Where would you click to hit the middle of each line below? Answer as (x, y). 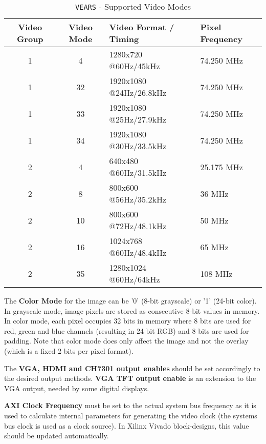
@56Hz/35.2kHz (138, 199)
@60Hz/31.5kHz (138, 173)
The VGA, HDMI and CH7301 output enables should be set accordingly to (132, 368)
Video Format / (142, 27)
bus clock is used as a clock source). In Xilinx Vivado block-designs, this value (127, 425)
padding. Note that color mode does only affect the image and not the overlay (126, 341)
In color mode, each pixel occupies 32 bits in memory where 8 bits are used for (128, 321)
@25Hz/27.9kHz (138, 119)
